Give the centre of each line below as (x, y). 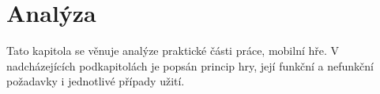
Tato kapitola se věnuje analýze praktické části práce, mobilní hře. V (173, 51)
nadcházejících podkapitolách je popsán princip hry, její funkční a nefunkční (190, 65)
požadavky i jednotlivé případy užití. (96, 81)
